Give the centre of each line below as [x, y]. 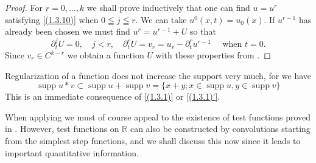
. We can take [161, 19]
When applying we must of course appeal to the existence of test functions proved [158, 116]
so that [203, 31]
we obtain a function [106, 55]
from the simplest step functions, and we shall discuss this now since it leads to [153, 140]
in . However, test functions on [62, 129]
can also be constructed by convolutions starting [220, 129]
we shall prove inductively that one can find [168, 7]
